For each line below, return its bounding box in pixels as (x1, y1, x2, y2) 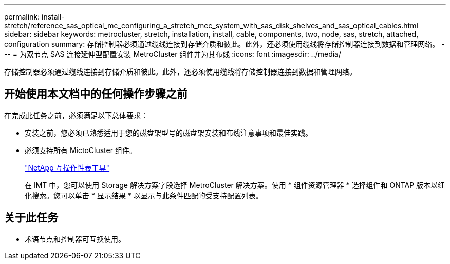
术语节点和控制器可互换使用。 (25, 234, 125, 243)
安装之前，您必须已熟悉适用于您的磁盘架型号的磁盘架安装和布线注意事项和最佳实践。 (25, 128, 312, 137)
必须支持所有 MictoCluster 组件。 (25, 145, 137, 155)
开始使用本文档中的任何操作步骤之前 (4, 87, 188, 101)
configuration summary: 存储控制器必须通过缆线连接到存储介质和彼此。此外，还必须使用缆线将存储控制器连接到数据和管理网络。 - (4, 40, 445, 48)
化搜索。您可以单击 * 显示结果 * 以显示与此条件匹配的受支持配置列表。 (25, 191, 263, 200)
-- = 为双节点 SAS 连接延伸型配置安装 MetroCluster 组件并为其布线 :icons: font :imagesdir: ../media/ (4, 50, 342, 59)
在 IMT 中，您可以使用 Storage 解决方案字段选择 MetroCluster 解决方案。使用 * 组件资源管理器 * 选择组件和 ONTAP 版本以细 (25, 180, 445, 190)
